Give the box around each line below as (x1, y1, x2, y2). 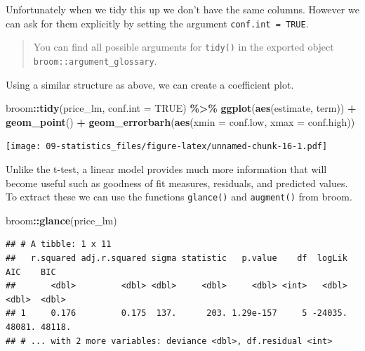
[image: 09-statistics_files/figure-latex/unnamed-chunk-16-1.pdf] (6, 141, 328, 152)
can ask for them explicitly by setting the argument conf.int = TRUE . (6, 15, 309, 30)
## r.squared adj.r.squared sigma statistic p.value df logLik (6, 253, 347, 264)
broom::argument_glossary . (33, 53, 157, 68)
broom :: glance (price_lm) (6, 212, 117, 227)
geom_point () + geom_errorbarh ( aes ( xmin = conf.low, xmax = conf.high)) (6, 114, 355, 129)
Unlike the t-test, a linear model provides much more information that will (6, 162, 327, 176)
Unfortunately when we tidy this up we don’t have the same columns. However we (6, 2, 359, 16)
